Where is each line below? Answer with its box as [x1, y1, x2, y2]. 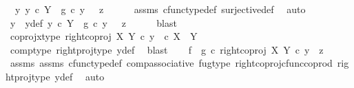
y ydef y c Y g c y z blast [10, 15, 177, 30]
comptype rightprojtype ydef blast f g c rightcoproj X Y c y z [10, 42, 324, 56]
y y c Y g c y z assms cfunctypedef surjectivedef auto [14, 2, 306, 16]
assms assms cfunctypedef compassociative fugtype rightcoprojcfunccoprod [10, 56, 333, 70]
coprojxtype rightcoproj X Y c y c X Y [10, 29, 198, 43]
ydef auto [54, 69, 105, 83]
